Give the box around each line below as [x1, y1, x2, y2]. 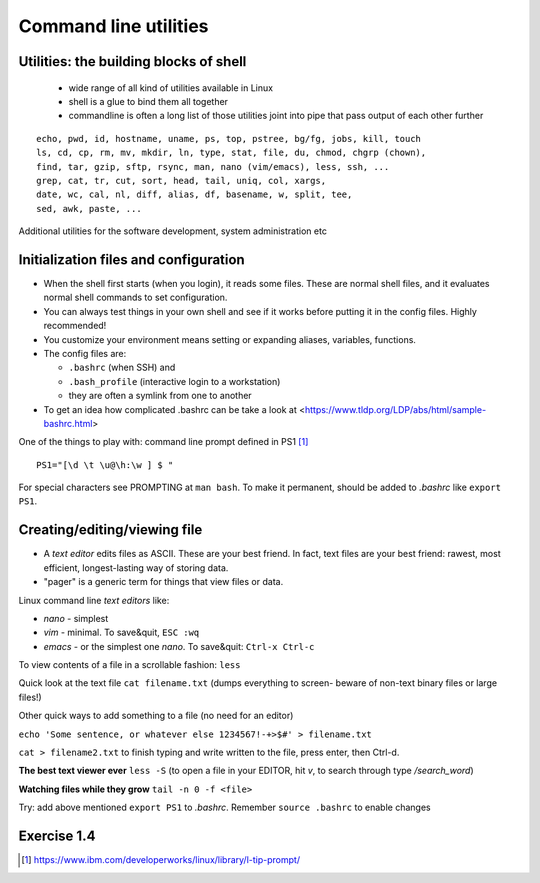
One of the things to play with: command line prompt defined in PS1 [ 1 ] [18, 436, 309, 448]
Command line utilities [18, 15, 209, 37]
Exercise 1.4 [18, 828, 96, 845]
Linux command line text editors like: [18, 594, 170, 606]
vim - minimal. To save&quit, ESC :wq [43, 626, 200, 639]
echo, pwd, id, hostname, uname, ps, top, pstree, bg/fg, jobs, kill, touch [36, 133, 422, 144]
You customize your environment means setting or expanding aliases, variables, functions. [43, 333, 417, 345]
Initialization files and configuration [18, 251, 245, 268]
